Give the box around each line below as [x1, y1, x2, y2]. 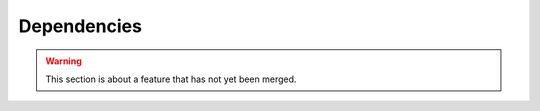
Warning [45, 55, 82, 67]
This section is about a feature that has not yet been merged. [45, 73, 297, 85]
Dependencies [18, 15, 142, 37]
